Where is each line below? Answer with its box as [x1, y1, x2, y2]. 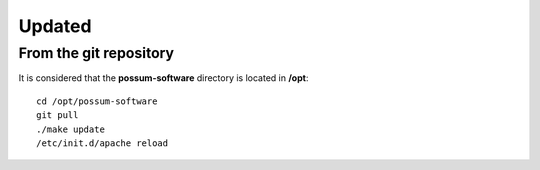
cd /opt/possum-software [36, 95, 158, 107]
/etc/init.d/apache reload [36, 137, 169, 149]
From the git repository [18, 44, 175, 62]
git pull [36, 110, 79, 121]
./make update [36, 123, 105, 135]
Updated [18, 15, 92, 37]
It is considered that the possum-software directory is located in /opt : [18, 72, 309, 84]
